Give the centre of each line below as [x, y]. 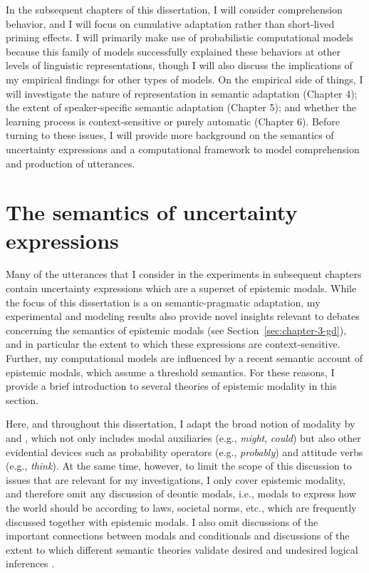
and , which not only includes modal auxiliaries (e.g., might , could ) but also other [183, 437]
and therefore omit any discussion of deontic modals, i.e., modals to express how [181, 494]
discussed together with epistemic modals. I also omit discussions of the [162, 521]
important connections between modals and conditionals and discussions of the [178, 536]
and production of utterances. [71, 163]
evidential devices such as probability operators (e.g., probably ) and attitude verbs [184, 451]
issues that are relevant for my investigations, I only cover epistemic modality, [176, 479]
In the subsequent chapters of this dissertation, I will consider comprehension [174, 9]
